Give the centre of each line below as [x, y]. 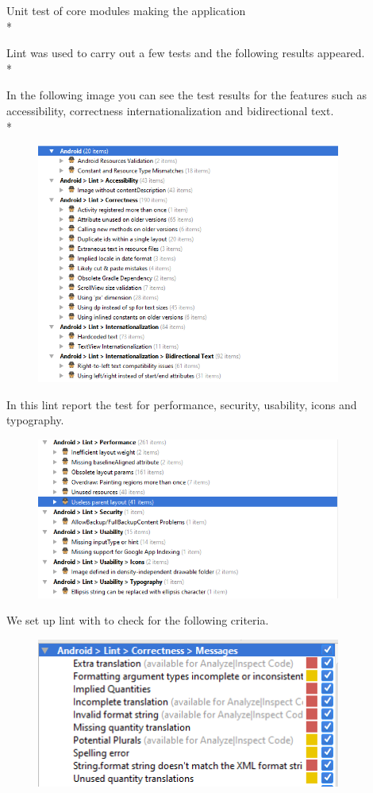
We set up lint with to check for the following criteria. [138, 620]
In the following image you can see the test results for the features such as [187, 95]
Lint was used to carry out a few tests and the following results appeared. [186, 53]
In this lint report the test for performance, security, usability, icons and [182, 404]
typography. [35, 420]
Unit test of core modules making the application [126, 10]
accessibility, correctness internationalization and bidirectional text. [170, 110]
